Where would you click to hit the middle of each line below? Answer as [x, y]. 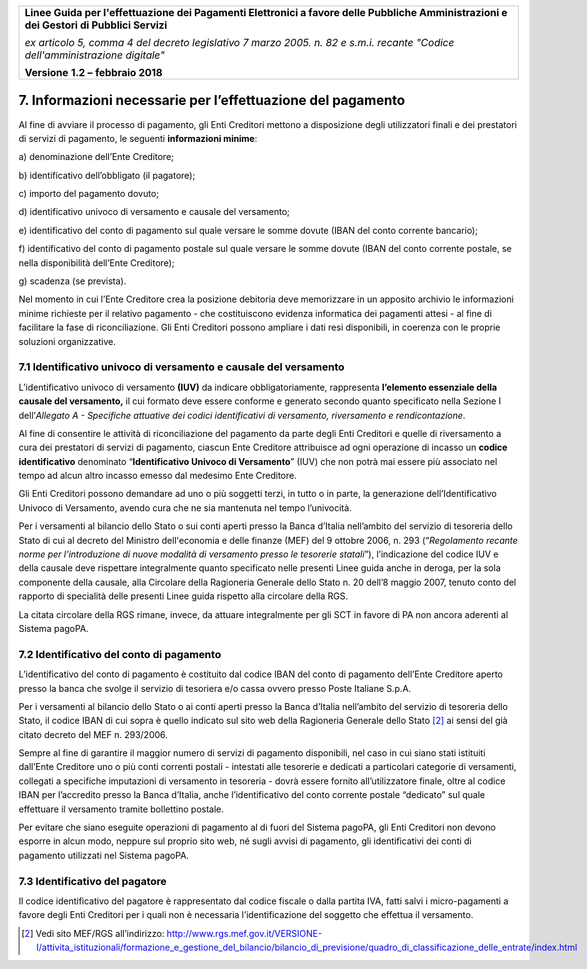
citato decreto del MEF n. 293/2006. [93, 734]
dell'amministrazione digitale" [94, 55]
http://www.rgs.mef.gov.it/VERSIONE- [244, 933]
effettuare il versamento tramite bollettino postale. [121, 809]
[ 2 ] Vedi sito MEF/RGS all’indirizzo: [93, 933]
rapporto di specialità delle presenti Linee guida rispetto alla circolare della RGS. [183, 596]
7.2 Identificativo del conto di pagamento [120, 654]
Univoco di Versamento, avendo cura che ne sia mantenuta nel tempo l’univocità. [185, 507]
